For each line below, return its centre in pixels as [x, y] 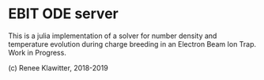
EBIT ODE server [63, 14]
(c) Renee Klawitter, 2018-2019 [58, 67]
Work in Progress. [38, 52]
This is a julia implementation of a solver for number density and [113, 36]
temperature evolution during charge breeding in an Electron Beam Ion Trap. [132, 44]
